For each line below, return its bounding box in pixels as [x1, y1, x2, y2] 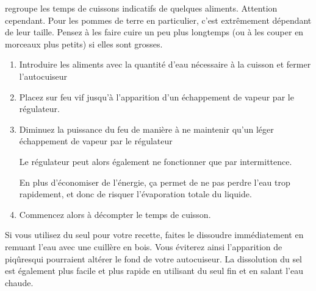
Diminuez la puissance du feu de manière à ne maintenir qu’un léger [19, 122, 274, 135]
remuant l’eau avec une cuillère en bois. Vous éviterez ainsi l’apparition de [5, 240, 282, 253]
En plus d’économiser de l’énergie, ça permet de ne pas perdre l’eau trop [19, 175, 290, 188]
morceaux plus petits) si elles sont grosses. [5, 37, 163, 50]
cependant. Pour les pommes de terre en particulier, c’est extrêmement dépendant [5, 13, 312, 26]
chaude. [5, 276, 34, 289]
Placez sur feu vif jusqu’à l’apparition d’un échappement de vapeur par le [19, 90, 294, 103]
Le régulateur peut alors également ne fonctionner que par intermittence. [19, 155, 292, 167]
